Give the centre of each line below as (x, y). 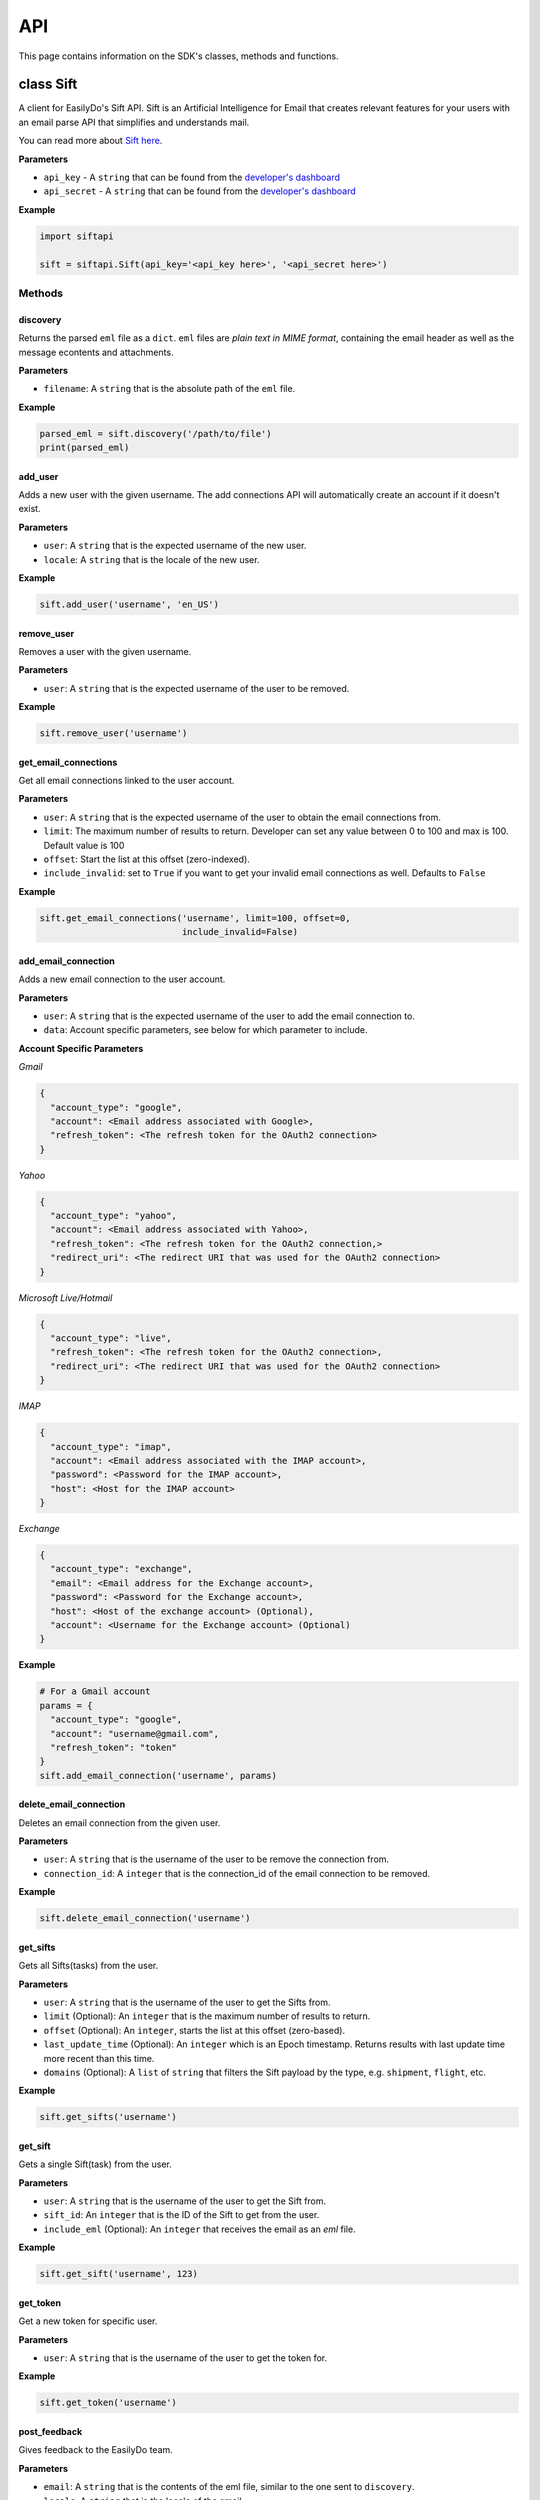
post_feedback (50, 2431)
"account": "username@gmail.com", (135, 1733)
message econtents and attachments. (96, 352)
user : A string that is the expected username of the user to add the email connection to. (229, 1016)
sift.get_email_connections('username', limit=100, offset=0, (195, 918)
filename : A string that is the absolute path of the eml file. (169, 389)
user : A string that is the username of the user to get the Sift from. (185, 2201)
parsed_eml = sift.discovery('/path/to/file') (155, 433)
